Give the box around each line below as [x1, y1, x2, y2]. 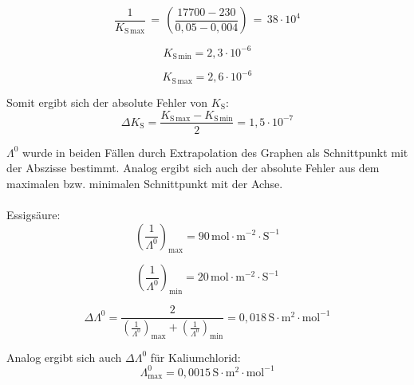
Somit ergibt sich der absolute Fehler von [6, 93, 208, 110]
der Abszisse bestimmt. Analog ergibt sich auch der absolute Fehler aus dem [6, 159, 380, 176]
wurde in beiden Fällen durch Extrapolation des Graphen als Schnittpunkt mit [22, 143, 408, 160]
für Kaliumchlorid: [150, 348, 241, 365]
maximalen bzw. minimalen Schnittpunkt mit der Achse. [6, 175, 283, 191]
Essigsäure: [6, 206, 61, 222]
